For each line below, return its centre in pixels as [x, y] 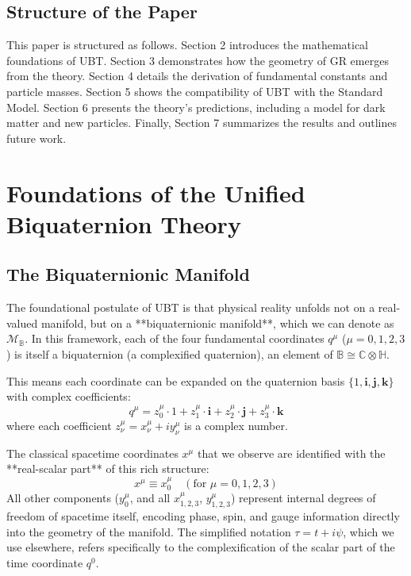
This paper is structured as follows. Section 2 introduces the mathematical [187, 45]
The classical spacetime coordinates [92, 453]
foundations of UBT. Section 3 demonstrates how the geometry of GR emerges [198, 60]
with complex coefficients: [69, 396]
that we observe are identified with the [291, 453]
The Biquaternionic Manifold [128, 274]
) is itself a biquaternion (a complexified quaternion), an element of [170, 353]
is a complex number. [236, 425]
